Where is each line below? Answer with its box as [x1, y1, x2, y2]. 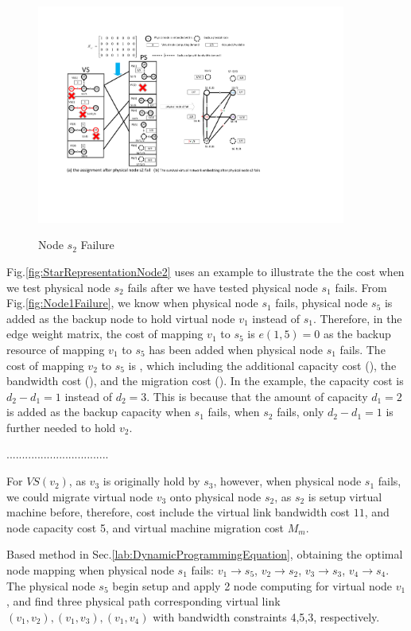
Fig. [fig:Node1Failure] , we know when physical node [6, 294, 258, 311]
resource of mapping [6, 341, 105, 357]
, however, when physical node [213, 473, 362, 489]
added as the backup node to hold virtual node [6, 310, 235, 326]
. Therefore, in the [312, 310, 402, 326]
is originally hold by [103, 473, 200, 489]
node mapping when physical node [6, 562, 174, 578]
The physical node [6, 577, 95, 594]
